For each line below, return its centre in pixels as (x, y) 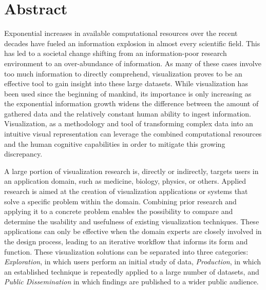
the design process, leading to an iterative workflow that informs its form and (126, 241)
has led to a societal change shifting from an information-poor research (116, 53)
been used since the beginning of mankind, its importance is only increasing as (128, 93)
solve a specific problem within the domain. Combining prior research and (120, 201)
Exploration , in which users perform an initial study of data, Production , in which (133, 262)
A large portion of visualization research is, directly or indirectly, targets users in (131, 171)
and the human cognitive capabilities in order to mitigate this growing (115, 143)
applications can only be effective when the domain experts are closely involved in (133, 231)
